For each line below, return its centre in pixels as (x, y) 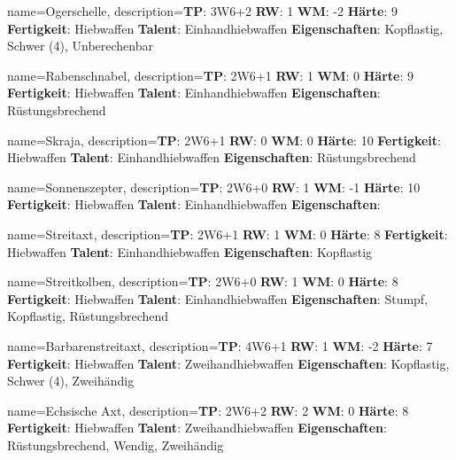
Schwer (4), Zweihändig (71, 381)
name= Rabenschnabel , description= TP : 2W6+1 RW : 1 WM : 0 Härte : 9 (210, 75)
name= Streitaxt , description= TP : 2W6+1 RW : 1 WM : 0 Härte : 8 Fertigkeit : (228, 234)
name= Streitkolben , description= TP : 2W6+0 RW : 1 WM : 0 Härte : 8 (203, 281)
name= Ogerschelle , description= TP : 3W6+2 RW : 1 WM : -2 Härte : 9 (202, 11)
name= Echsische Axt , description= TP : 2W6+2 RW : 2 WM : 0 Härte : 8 (208, 410)
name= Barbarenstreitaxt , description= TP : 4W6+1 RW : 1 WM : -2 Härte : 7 (220, 345)
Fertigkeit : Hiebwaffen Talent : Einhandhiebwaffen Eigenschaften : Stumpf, (218, 298)
